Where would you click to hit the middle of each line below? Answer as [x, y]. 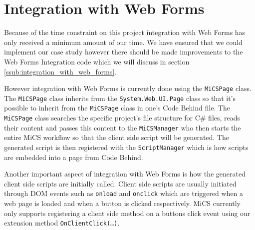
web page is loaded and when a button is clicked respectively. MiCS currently [123, 203]
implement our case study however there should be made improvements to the [124, 52]
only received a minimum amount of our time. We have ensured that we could [123, 42]
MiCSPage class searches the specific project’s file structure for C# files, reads [122, 118]
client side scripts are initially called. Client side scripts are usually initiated [120, 183]
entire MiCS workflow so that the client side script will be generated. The [117, 137]
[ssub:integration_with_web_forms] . [60, 71]
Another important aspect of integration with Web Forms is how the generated [125, 174]
